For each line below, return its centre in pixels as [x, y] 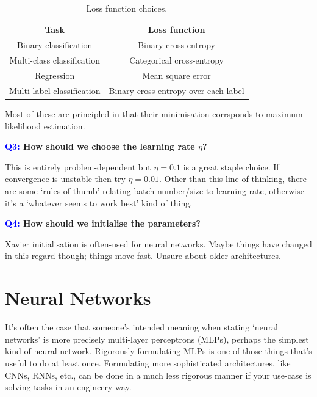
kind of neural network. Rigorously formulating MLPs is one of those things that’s [158, 351]
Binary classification [55, 45]
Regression [55, 75]
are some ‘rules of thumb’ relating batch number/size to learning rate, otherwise [155, 191]
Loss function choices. [127, 8]
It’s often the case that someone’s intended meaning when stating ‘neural [142, 327]
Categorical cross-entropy [176, 60]
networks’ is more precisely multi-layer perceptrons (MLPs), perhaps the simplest [157, 339]
